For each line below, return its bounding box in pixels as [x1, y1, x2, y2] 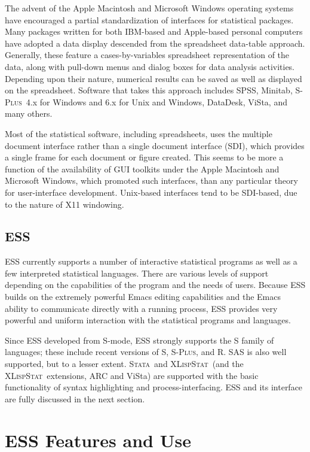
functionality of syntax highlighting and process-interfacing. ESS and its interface [5, 381, 303, 393]
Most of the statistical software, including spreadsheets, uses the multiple [5, 127, 272, 139]
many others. [5, 107, 53, 120]
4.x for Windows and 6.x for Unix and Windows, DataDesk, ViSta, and [26, 95, 287, 108]
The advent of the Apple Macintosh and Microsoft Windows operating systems [5, 2, 294, 14]
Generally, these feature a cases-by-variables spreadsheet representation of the [5, 48, 290, 61]
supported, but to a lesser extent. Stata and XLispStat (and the [5, 357, 244, 370]
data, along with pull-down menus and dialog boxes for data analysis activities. [5, 60, 295, 72]
